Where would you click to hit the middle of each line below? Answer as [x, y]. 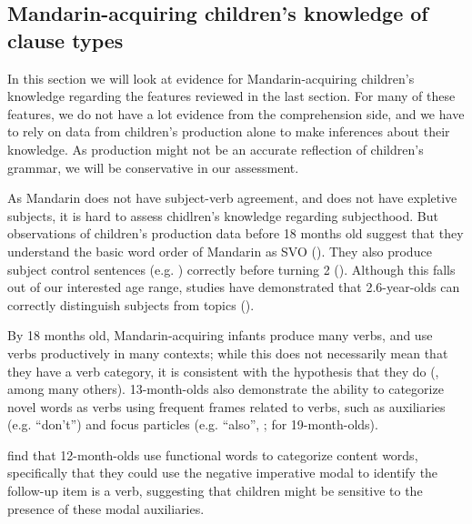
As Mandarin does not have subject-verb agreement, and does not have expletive [232, 198]
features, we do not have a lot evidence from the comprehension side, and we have [236, 113]
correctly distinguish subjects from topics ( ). [131, 304]
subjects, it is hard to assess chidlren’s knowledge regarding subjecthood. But [223, 215]
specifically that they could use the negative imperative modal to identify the [223, 473]
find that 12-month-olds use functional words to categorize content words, [213, 454]
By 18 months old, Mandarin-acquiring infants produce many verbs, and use [220, 335]
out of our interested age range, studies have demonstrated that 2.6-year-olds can [234, 287]
